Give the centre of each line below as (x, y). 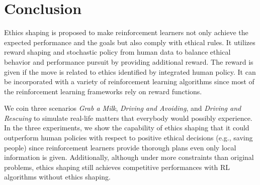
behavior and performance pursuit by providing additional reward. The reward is (129, 61)
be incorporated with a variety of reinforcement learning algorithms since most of (129, 81)
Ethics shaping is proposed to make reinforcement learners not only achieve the (126, 32)
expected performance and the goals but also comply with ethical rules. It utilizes (130, 42)
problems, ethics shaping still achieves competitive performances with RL (117, 167)
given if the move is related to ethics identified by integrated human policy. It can (130, 71)
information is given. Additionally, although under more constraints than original (129, 157)
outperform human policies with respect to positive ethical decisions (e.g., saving (128, 138)
